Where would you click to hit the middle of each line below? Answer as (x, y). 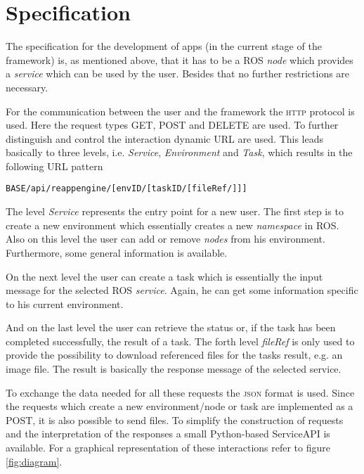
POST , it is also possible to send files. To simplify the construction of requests (175, 419)
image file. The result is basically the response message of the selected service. (174, 369)
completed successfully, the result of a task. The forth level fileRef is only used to (180, 341)
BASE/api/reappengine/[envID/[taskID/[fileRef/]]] (126, 189)
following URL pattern (54, 166)
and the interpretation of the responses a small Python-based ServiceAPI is (168, 434)
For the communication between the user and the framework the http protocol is (180, 111)
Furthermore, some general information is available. (117, 252)
